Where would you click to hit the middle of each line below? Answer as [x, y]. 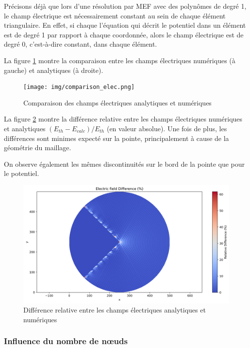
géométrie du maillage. [38, 148]
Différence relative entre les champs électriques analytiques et [115, 310]
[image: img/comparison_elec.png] [79, 87]
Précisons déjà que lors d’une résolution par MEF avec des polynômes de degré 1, [125, 6]
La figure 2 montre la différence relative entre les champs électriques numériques [123, 119]
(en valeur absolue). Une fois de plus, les [167, 128]
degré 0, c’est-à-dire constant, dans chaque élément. [81, 44]
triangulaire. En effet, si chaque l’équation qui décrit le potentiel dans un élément [125, 25]
